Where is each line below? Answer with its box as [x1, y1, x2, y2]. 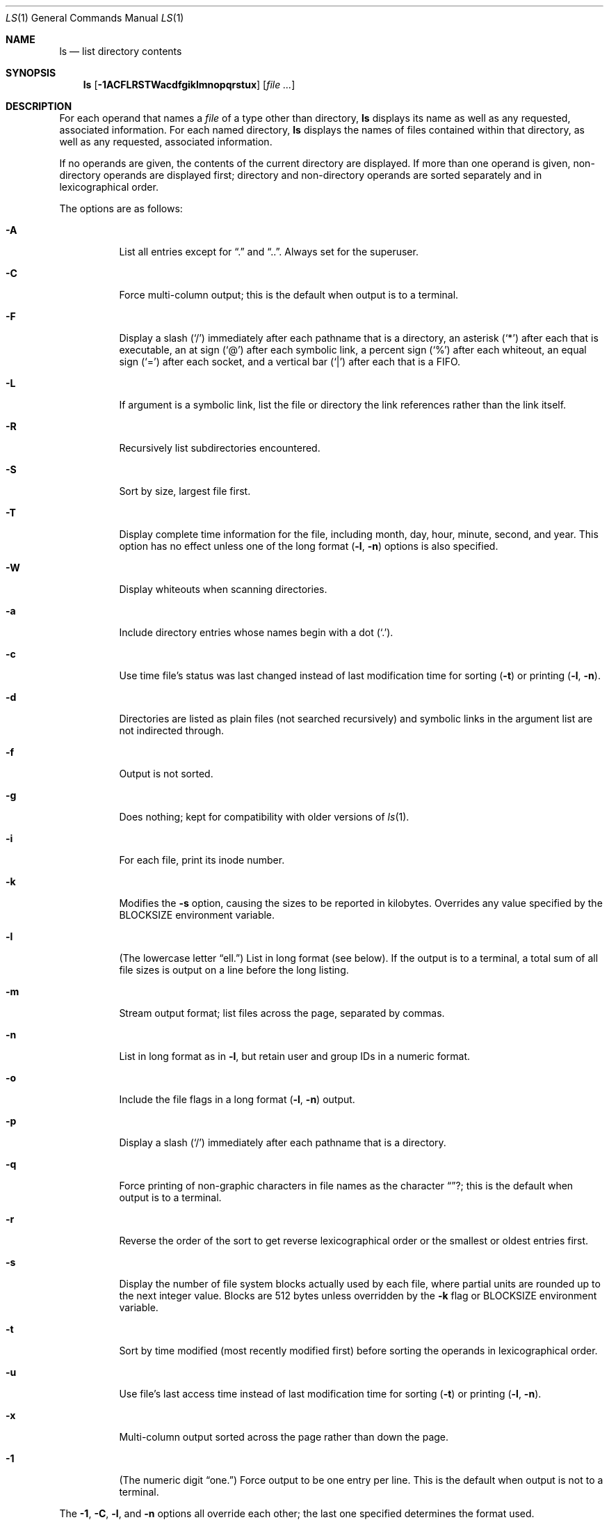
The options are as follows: [59, 203, 183, 214]
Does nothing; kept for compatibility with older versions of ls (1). [119, 811, 409, 823]
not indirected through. [119, 725, 224, 736]
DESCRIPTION [6, 100, 72, 112]
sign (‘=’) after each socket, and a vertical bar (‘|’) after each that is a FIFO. [119, 356, 461, 367]
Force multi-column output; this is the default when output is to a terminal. [119, 289, 459, 301]
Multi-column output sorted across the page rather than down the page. [119, 1431, 449, 1443]
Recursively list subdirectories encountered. [119, 442, 320, 454]
